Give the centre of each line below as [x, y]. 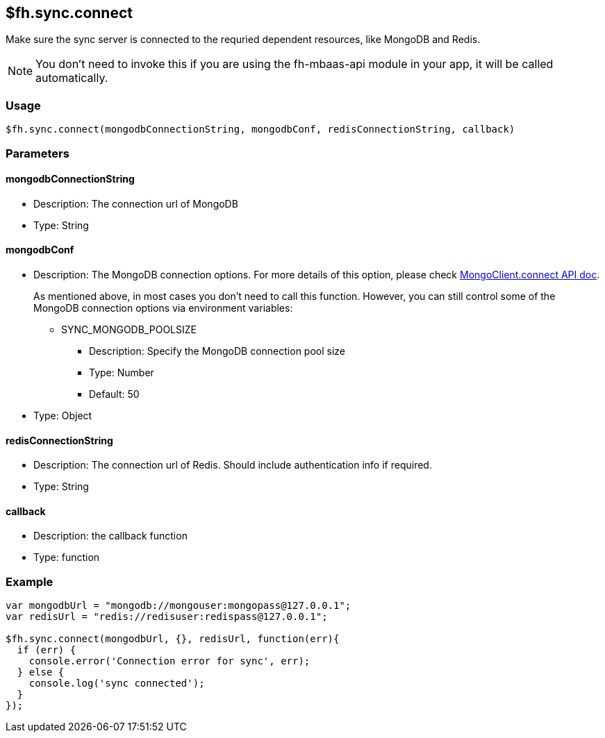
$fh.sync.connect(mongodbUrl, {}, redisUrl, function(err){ [173, 639]
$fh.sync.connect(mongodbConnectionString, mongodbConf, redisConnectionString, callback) [260, 129]
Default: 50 [114, 394]
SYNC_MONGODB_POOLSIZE [129, 329]
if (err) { [47, 650]
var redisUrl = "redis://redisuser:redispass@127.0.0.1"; [167, 617]
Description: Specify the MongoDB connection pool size [217, 351]
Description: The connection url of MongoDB [136, 203]
